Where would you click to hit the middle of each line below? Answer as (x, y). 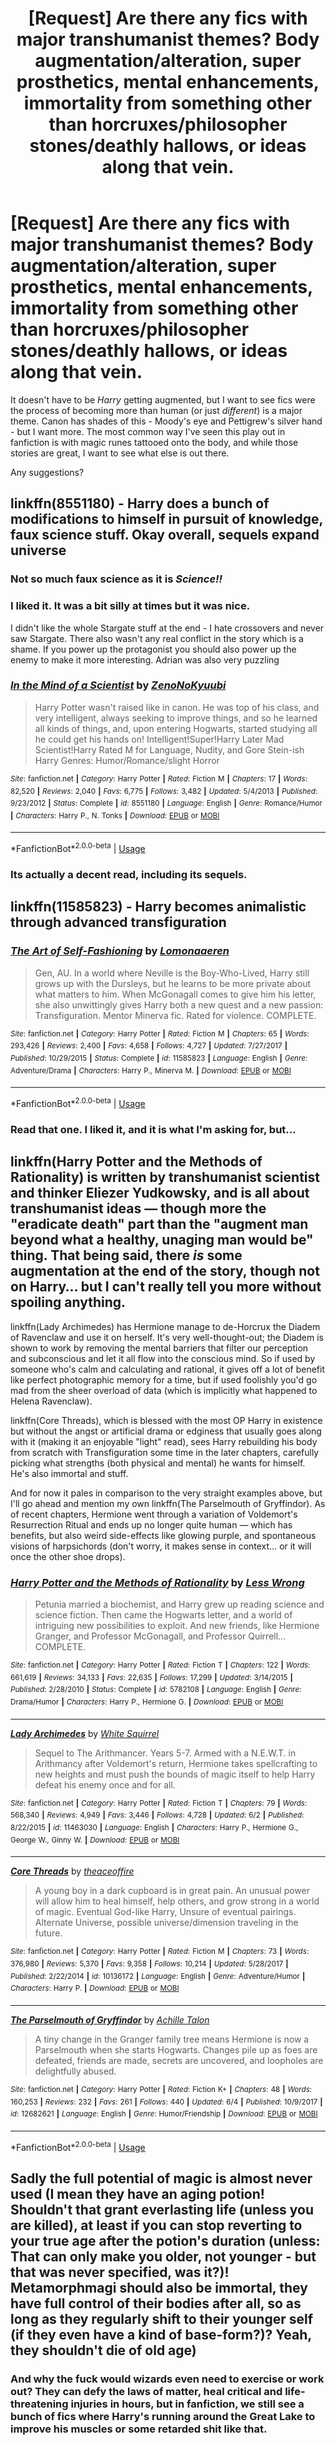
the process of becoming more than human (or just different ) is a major (156, 410)
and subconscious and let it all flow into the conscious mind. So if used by (163, 1358)
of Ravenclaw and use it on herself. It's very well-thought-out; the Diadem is (167, 1337)
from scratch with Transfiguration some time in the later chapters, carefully (165, 1452)
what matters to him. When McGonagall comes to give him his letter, (175, 994)
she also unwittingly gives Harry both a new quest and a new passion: (179, 1004)
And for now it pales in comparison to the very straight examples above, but (166, 1493)
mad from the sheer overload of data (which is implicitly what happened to (164, 1390)
